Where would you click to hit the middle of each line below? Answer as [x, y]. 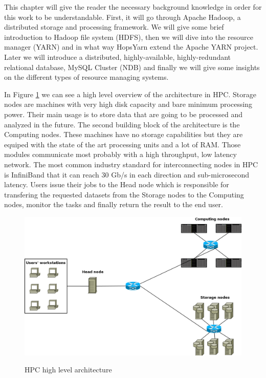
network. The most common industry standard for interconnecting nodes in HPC [131, 164]
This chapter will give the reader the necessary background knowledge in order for [133, 7]
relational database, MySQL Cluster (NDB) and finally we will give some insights [132, 67]
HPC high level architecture [68, 370]
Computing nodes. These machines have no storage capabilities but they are [124, 134]
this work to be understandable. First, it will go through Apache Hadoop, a [123, 17]
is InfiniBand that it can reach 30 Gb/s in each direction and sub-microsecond [127, 174]
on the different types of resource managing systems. [86, 77]
